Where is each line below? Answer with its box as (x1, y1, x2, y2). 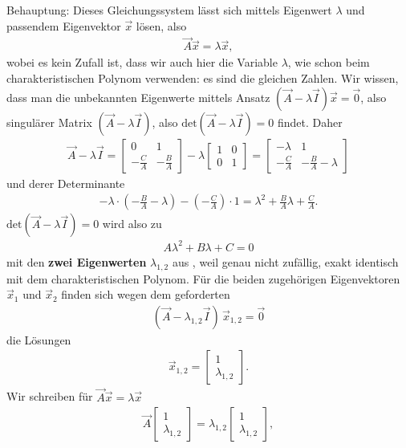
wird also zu (102, 215, 162, 232)
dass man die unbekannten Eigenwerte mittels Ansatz (6, 88, 270, 105)
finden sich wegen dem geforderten (61, 286, 230, 303)
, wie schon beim (287, 54, 370, 71)
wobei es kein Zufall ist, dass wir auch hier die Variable (6, 54, 278, 71)
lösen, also (136, 17, 187, 34)
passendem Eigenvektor (6, 17, 121, 34)
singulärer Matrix (6, 113, 92, 130)
